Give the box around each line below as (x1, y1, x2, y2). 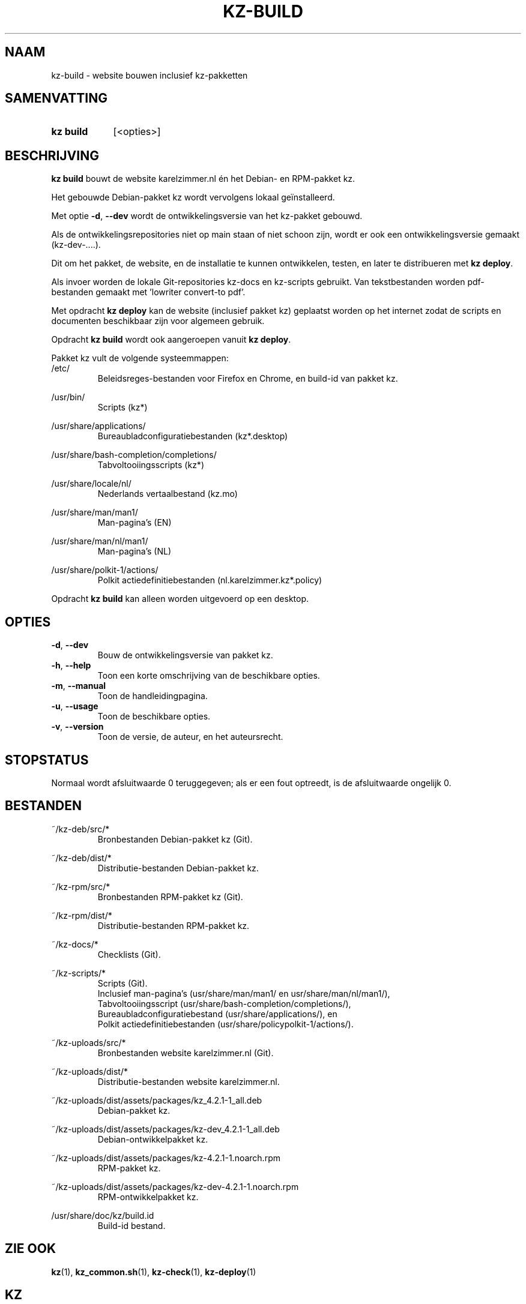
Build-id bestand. (97, 1220, 166, 1231)
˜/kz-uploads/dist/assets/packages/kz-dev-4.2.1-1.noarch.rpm (51, 1181, 299, 1192)
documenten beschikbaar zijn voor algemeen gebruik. (51, 316, 265, 326)
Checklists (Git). (97, 949, 161, 960)
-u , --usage (51, 701, 98, 712)
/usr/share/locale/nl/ (51, 478, 131, 489)
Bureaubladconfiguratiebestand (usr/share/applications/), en (97, 1008, 337, 1019)
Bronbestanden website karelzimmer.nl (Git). (97, 1047, 274, 1058)
